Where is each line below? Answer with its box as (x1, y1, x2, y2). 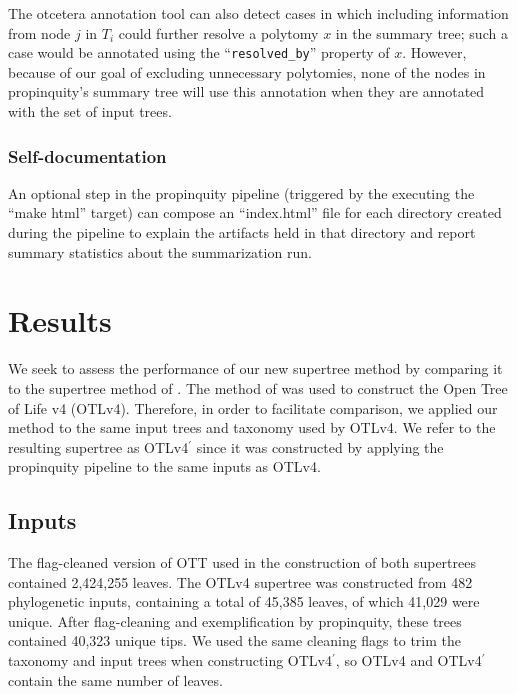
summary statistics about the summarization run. (8, 241, 312, 262)
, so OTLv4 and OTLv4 (335, 650, 482, 671)
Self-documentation (8, 143, 167, 168)
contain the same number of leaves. (8, 669, 223, 690)
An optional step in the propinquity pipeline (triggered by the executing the (8, 182, 475, 203)
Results (8, 300, 112, 341)
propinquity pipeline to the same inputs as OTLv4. (8, 456, 321, 477)
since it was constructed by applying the (196, 436, 444, 457)
